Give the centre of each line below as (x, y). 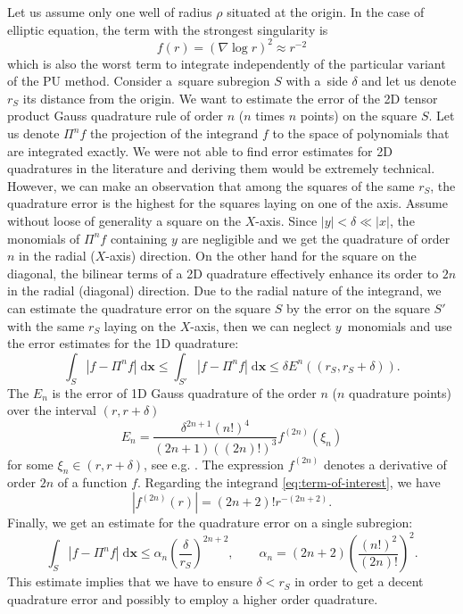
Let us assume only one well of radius (110, 12)
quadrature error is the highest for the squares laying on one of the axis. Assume (227, 203)
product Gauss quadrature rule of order (116, 116)
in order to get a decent (359, 581)
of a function (92, 482)
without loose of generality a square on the (124, 221)
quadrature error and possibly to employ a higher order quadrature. (193, 598)
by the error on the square (358, 308)
